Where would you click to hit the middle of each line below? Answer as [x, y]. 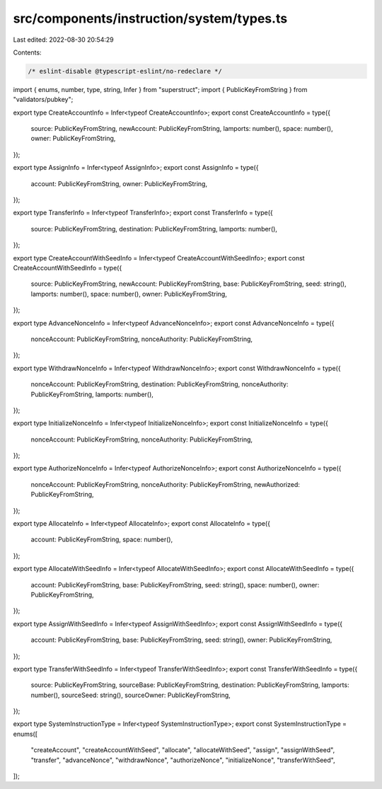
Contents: [27, 52]
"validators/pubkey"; [43, 100]
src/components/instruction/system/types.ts [150, 18]
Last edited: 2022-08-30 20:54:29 [64, 40]
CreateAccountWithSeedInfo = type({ [68, 267]
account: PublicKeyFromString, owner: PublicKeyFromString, [119, 183]
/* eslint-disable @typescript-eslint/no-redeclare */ [125, 71]
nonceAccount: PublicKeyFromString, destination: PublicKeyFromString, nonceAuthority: [160, 384]
